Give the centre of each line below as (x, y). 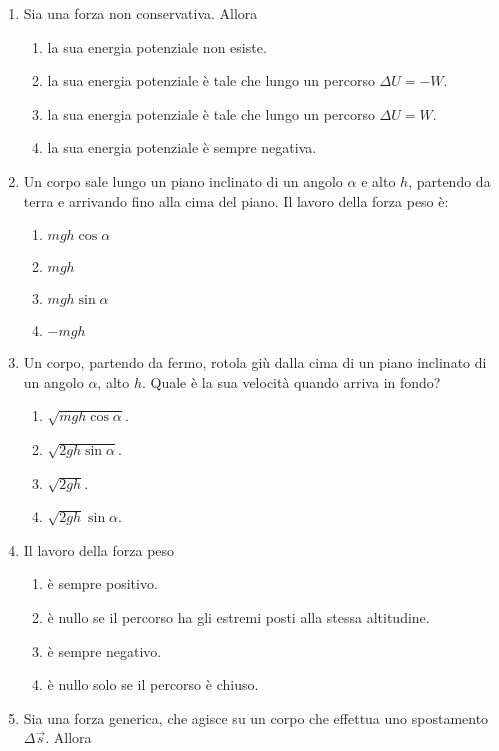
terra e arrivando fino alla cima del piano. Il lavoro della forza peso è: (236, 200)
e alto (378, 180)
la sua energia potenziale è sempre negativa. (182, 147)
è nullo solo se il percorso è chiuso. (153, 684)
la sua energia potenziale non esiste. (157, 46)
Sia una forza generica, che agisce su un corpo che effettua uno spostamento (256, 717)
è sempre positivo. (102, 583)
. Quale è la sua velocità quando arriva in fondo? (291, 381)
